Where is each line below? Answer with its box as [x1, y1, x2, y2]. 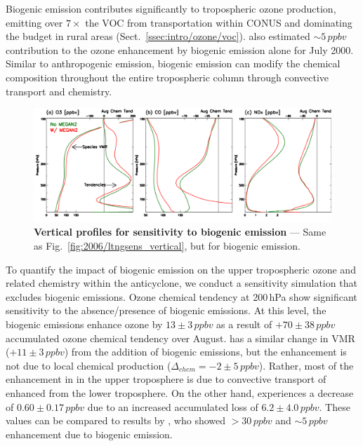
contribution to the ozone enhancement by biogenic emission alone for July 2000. [6, 42, 354, 57]
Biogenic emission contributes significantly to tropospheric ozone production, [6, 1, 336, 15]
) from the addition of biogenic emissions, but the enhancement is [64, 344, 347, 359]
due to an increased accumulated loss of [87, 399, 258, 414]
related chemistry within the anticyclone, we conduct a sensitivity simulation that [6, 276, 357, 290]
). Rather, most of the [258, 358, 354, 372]
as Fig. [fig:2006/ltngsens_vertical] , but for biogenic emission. [34, 238, 301, 253]
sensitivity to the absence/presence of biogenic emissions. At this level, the [6, 303, 326, 318]
